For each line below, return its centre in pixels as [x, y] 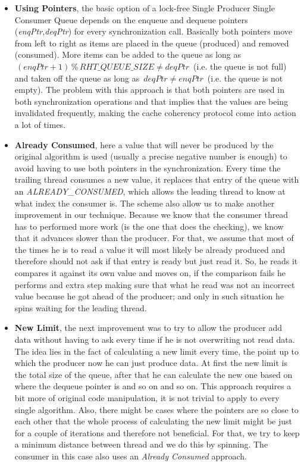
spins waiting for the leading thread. [81, 307]
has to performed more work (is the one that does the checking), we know [149, 226]
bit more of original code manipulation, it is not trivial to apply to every [147, 398]
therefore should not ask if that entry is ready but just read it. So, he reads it [156, 261]
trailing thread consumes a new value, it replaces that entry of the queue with [157, 179]
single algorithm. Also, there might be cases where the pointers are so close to [156, 409]
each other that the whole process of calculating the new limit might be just [153, 421]
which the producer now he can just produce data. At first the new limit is [151, 363]
